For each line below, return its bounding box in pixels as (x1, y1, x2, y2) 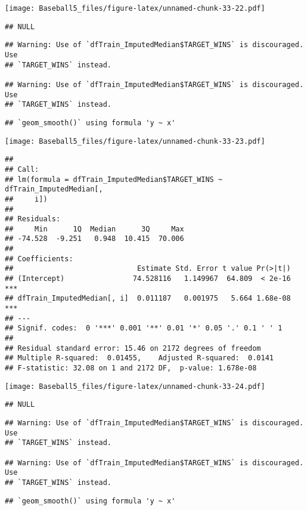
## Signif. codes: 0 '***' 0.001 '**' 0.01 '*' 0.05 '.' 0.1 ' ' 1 (5, 324, 283, 333)
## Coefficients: (5, 254, 73, 263)
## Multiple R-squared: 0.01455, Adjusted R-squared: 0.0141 (5, 354, 274, 363)
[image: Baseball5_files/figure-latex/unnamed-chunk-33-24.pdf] (5, 382, 265, 391)
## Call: (5, 165, 39, 174)
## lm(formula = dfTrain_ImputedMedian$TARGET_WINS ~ (5, 175, 223, 184)
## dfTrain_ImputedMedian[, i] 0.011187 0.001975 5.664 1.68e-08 (5, 294, 291, 303)
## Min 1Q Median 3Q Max (5, 224, 184, 233)
